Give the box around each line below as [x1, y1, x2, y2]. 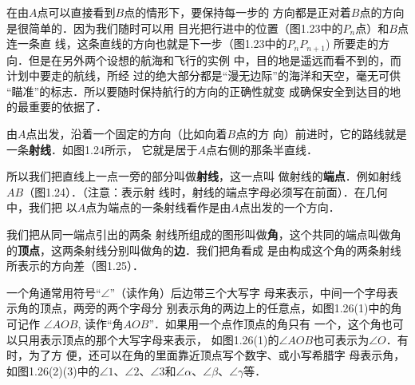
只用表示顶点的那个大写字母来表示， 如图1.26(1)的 [17, 331, 279, 347]
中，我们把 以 [6, 199, 77, 216]
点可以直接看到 [37, 4, 116, 20]
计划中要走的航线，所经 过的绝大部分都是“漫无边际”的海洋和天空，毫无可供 [6, 67, 401, 84]
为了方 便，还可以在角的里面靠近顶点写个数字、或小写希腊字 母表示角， [28, 347, 405, 363]
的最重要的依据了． [6, 98, 107, 115]
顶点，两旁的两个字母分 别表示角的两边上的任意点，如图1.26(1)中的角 [39, 300, 402, 316]
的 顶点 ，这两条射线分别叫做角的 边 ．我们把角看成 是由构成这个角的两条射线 [6, 241, 401, 258]
